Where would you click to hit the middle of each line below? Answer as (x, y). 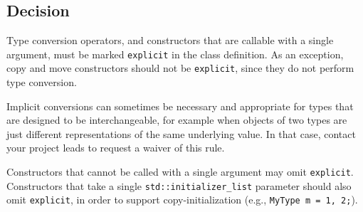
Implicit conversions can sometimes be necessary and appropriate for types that (180, 106)
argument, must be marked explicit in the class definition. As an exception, (175, 54)
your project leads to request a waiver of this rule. (116, 148)
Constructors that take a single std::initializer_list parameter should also (179, 185)
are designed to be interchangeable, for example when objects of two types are (177, 120)
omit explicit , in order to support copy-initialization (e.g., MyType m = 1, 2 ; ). (182, 200)
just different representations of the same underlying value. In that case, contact (181, 133)
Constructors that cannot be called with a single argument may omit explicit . (180, 172)
